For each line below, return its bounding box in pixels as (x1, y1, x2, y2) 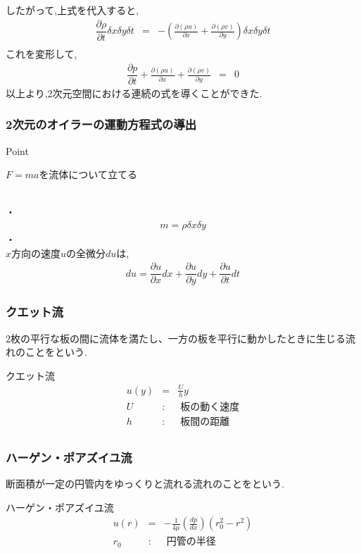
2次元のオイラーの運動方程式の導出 (6, 116, 197, 133)
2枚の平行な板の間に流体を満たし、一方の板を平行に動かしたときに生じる (6, 330, 346, 345)
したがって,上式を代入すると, (6, 3, 139, 17)
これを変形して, (6, 46, 77, 61)
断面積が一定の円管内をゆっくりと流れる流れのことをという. (6, 476, 284, 490)
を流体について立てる (39, 167, 137, 182)
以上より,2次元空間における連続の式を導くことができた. (6, 85, 262, 100)
